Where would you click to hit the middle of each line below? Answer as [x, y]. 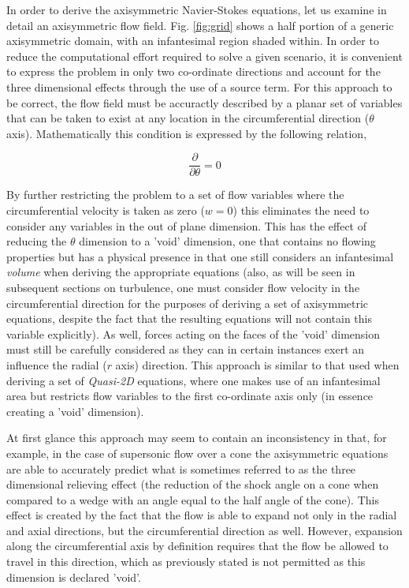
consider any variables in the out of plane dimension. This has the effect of [187, 225]
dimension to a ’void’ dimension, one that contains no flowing [227, 241]
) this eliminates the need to [301, 210]
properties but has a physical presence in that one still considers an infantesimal [200, 256]
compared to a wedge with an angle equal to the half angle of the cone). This [193, 499]
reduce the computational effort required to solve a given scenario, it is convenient [204, 56]
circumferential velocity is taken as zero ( [106, 210]
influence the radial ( [57, 364]
